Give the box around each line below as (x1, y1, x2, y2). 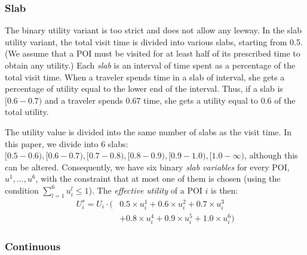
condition (5, 184, 39, 196)
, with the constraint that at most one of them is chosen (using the (35, 172, 281, 185)
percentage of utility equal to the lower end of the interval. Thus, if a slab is (5, 82, 283, 95)
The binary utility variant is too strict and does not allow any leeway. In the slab (5, 24, 302, 36)
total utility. (5, 105, 49, 118)
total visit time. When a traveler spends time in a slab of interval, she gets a (5, 70, 285, 83)
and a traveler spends (44, 94, 123, 106)
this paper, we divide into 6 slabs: (5, 137, 128, 150)
